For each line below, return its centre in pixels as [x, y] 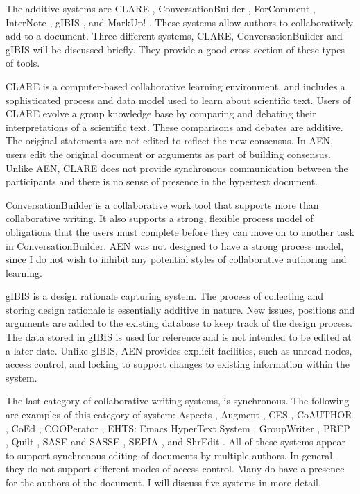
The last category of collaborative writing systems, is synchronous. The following [178, 401]
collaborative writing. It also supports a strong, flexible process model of [160, 218]
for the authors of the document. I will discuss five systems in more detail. [163, 482]
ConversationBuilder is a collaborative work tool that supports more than [162, 204]
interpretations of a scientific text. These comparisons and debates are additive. [174, 127]
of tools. [23, 63]
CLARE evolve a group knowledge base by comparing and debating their [161, 113]
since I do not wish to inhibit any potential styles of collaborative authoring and [176, 259]
